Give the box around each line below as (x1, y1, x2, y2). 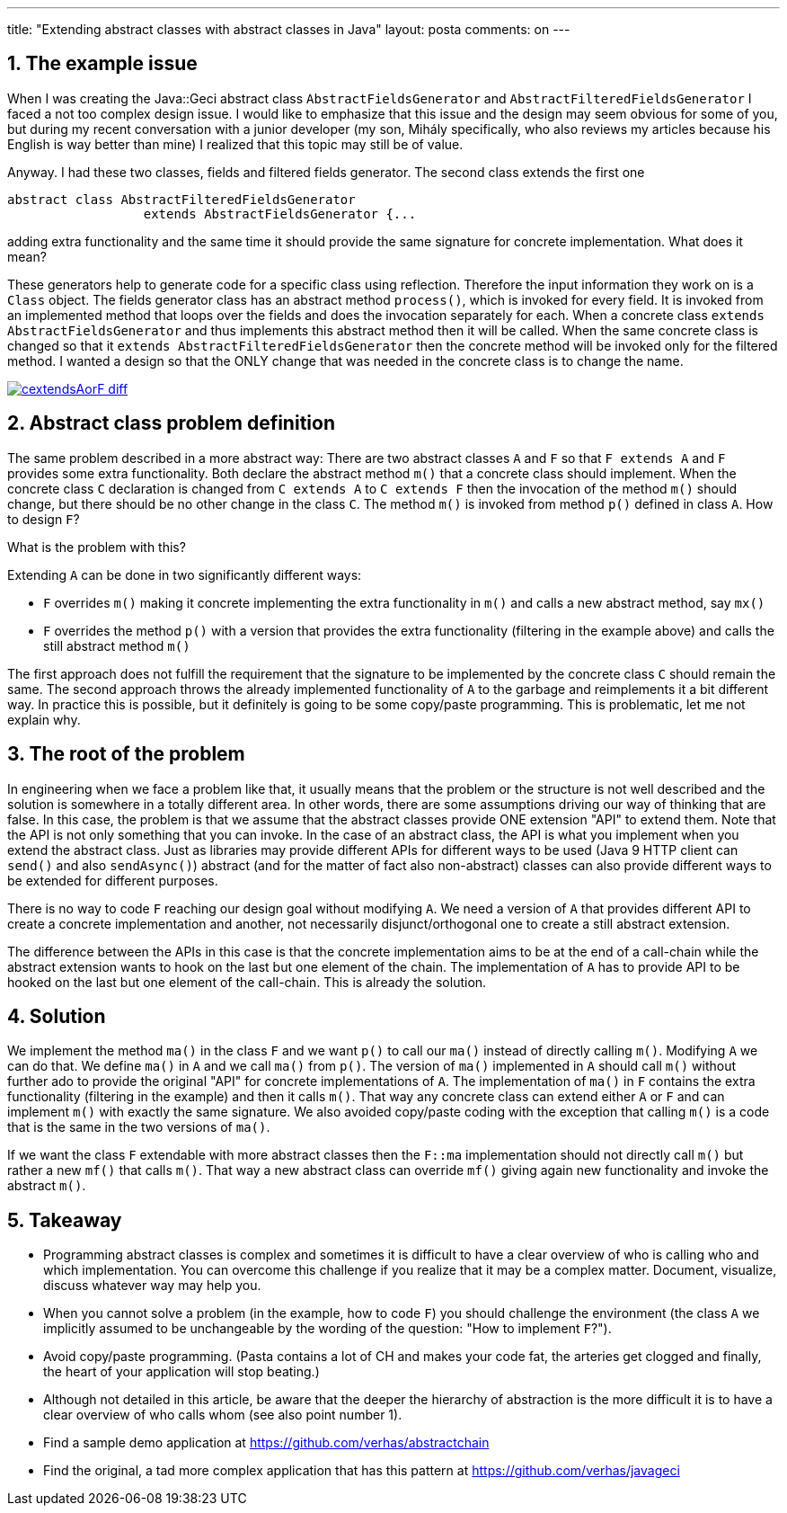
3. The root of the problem (7, 743, 245, 766)
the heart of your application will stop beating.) (43, 1364, 320, 1380)
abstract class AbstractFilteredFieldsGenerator (7, 191, 356, 207)
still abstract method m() (43, 637, 190, 654)
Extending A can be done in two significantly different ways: (7, 566, 362, 583)
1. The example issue (7, 52, 198, 76)
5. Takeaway (7, 1208, 122, 1232)
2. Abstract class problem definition (7, 412, 335, 435)
